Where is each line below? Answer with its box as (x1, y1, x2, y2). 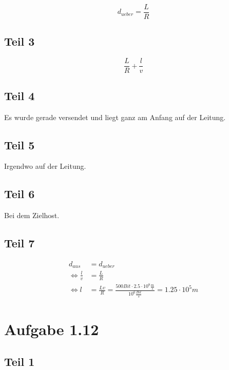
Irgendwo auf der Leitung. (4, 161, 86, 171)
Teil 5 (4, 137, 35, 152)
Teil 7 (4, 235, 35, 251)
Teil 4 (4, 87, 35, 103)
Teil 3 (4, 33, 35, 49)
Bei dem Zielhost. (4, 210, 60, 221)
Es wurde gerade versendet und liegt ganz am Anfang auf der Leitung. (4, 111, 226, 122)
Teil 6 (4, 186, 35, 202)
